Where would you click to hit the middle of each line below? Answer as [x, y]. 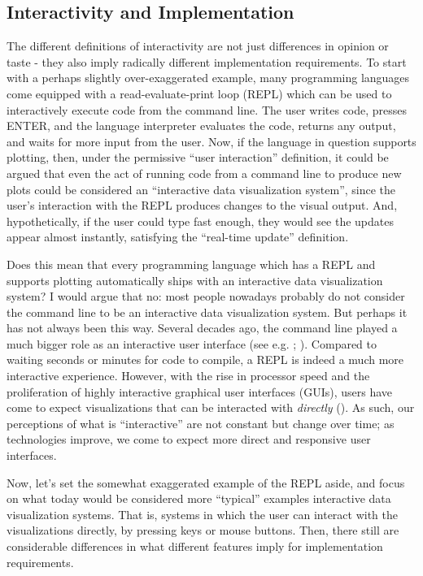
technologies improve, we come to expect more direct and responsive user [189, 439]
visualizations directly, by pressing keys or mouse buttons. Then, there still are [203, 530]
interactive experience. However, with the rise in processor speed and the [188, 376]
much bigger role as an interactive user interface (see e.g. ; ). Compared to [192, 343]
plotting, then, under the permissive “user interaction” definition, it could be [198, 157]
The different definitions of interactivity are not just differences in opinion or [198, 46]
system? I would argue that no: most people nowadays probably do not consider [206, 296]
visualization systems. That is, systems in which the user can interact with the [202, 514]
